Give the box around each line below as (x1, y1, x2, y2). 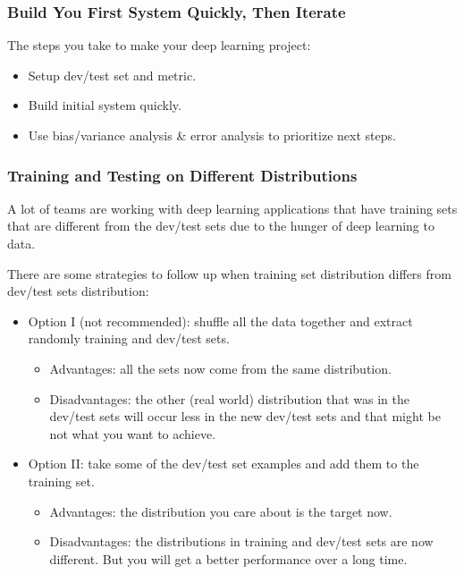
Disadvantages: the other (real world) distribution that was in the (49, 389, 409, 408)
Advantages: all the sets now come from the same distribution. (49, 359, 392, 377)
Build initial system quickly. (28, 96, 181, 114)
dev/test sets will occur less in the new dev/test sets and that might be (49, 407, 441, 426)
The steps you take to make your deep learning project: (7, 36, 311, 55)
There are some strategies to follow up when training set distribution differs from (7, 264, 451, 283)
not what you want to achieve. (49, 424, 216, 443)
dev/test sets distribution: (7, 282, 149, 300)
